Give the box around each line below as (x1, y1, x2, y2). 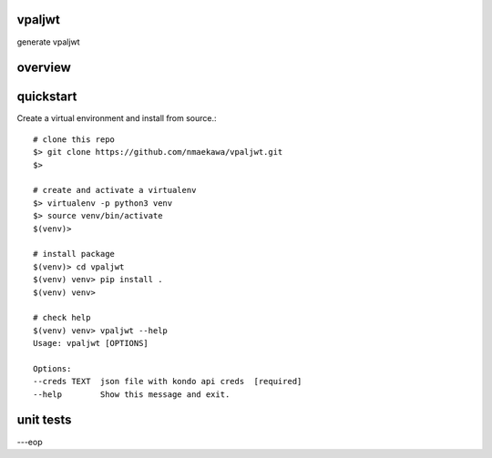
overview (16, 60, 72, 76)
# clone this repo (33, 134, 116, 145)
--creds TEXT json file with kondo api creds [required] (33, 376, 302, 387)
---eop (16, 436, 43, 447)
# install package (33, 249, 116, 260)
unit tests (16, 412, 72, 428)
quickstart (16, 89, 77, 105)
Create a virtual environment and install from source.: (16, 113, 218, 124)
